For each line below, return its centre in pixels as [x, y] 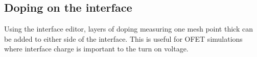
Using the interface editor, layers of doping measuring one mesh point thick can [128, 29]
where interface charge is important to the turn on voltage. [96, 49]
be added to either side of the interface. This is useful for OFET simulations [123, 38]
